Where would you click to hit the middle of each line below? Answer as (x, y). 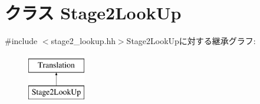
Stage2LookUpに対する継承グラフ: (191, 41)
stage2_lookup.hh (83, 41)
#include (21, 41)
